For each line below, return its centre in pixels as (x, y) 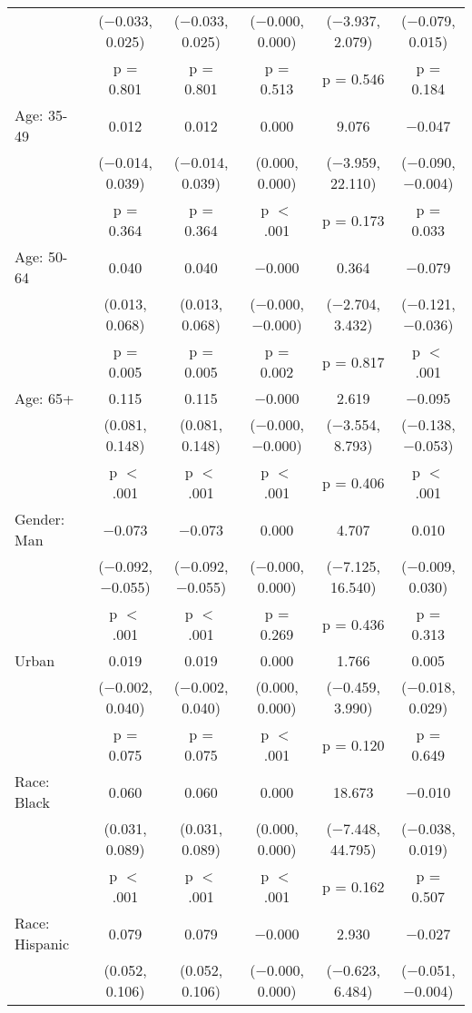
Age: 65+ (44, 398)
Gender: (40, 519)
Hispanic (42, 944)
